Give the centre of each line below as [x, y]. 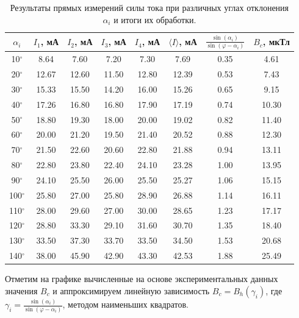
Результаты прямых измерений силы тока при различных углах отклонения [149, 7]
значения [21, 290]
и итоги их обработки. [155, 19]
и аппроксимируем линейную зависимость [131, 290]
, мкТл [276, 42]
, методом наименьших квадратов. [125, 304]
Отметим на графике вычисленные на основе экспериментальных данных [142, 279]
